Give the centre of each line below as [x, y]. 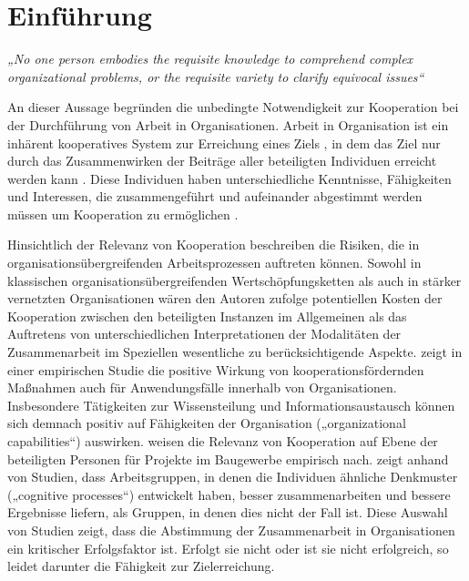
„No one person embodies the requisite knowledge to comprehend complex [210, 59]
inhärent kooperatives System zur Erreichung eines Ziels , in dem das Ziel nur [224, 143]
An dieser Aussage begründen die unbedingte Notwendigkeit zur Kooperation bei [233, 107]
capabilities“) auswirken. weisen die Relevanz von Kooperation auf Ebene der [223, 441]
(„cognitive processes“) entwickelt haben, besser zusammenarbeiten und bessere [229, 494]
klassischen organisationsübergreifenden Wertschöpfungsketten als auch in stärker [234, 280]
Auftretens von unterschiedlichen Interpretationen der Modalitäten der [204, 334]
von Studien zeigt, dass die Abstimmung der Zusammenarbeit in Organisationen [231, 530]
